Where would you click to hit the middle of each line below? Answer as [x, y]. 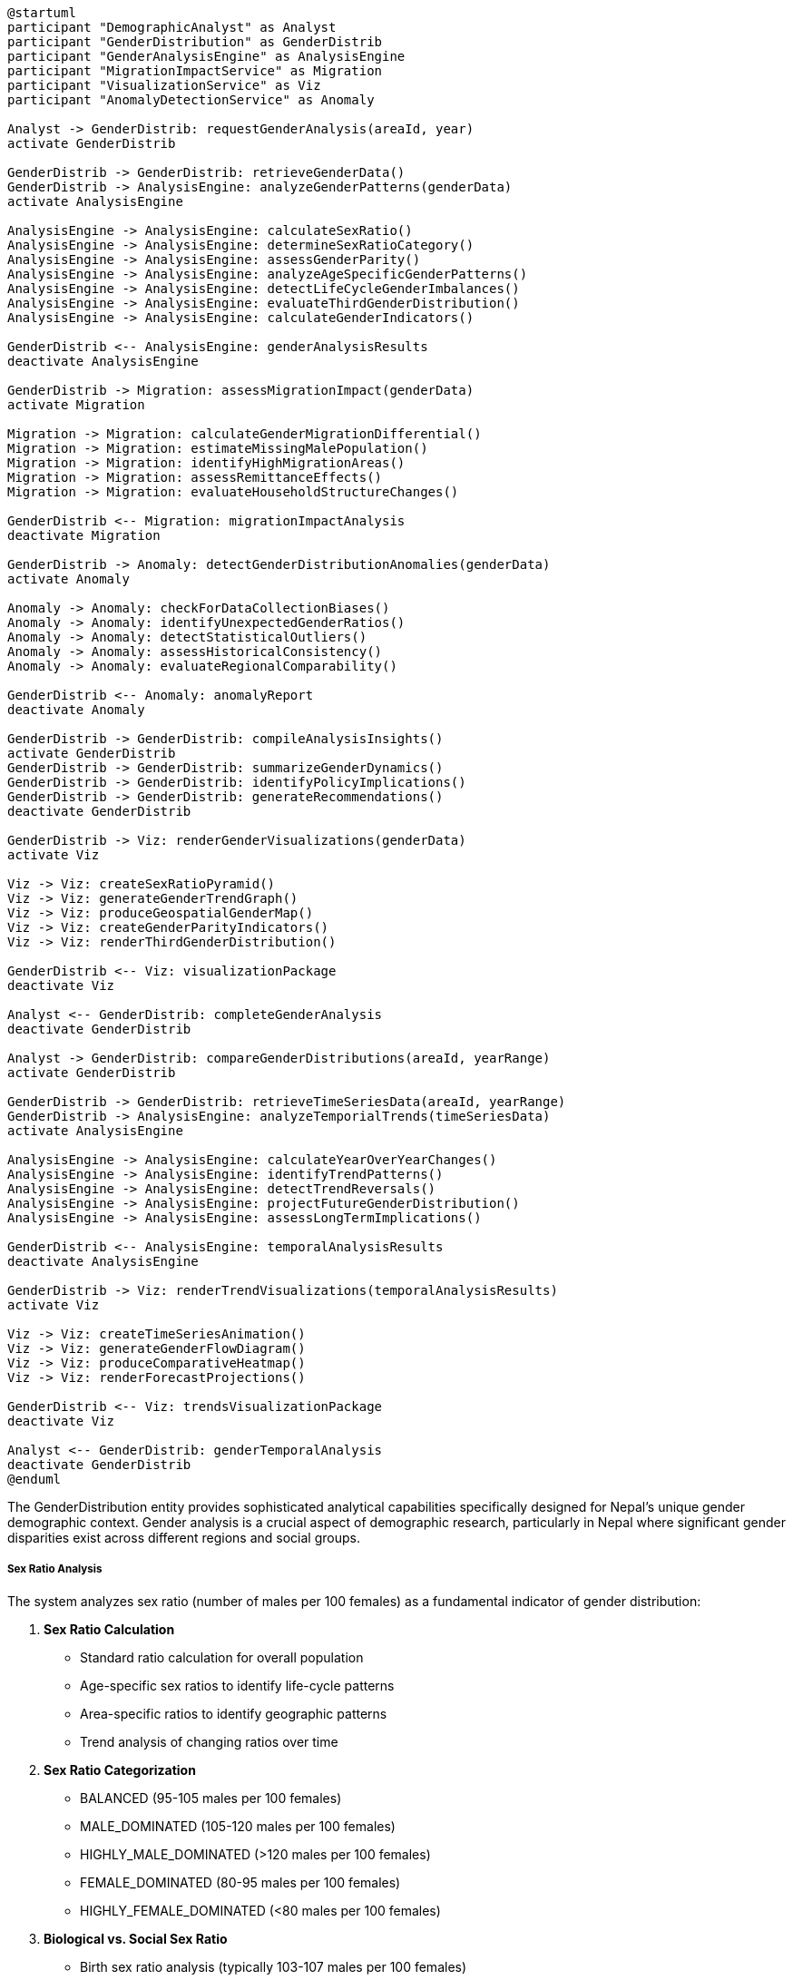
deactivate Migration [84, 535]
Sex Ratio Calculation [109, 1629]
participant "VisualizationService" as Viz [164, 85]
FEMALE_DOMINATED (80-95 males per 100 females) [240, 1882]
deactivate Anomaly [76, 710]
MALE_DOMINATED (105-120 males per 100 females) [238, 1826]
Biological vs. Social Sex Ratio [136, 1938]
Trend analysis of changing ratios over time [209, 1741]
